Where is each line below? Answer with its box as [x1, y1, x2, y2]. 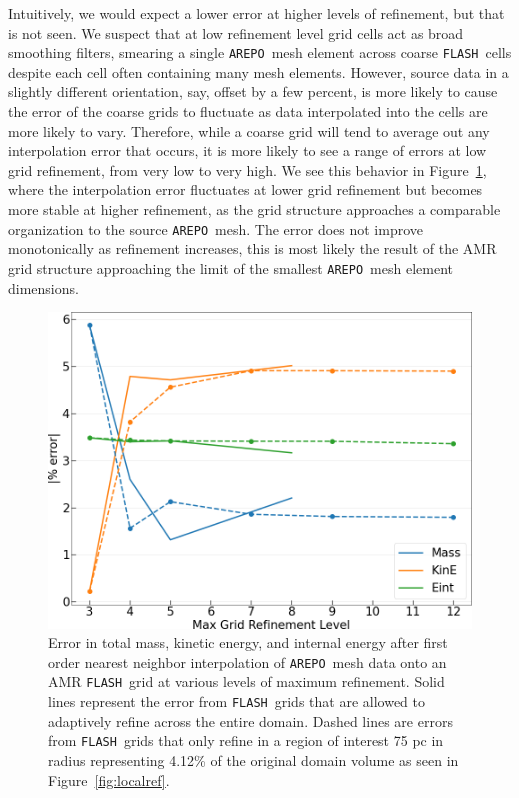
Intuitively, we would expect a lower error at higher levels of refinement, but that [8, 3, 505, 23]
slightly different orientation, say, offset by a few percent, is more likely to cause [8, 81, 498, 102]
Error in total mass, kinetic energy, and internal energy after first [48, 632, 448, 653]
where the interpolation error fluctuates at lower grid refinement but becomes [8, 179, 483, 200]
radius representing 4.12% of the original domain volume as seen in [48, 749, 459, 770]
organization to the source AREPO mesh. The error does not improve [8, 218, 424, 239]
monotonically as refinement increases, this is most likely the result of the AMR [8, 238, 497, 259]
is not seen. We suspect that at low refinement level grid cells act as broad [8, 22, 464, 43]
